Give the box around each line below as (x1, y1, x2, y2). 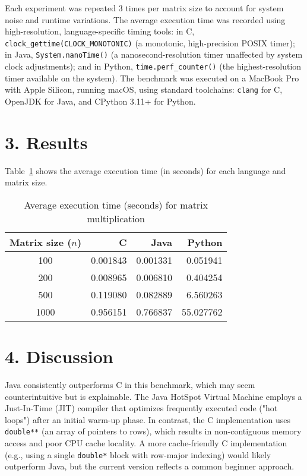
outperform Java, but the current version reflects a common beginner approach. (5, 460, 295, 472)
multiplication (87, 211, 145, 225)
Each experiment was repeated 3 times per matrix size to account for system (5, 2, 284, 14)
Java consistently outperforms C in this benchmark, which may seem (5, 379, 255, 391)
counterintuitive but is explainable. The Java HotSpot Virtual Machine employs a (5, 390, 302, 402)
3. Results (5, 130, 88, 154)
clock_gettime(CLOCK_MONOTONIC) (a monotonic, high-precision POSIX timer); (5, 36, 295, 49)
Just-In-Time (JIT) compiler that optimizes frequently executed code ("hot (5, 402, 278, 414)
